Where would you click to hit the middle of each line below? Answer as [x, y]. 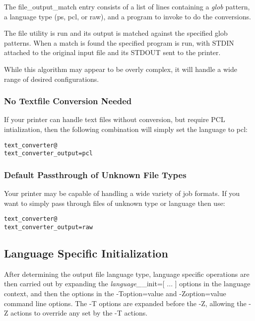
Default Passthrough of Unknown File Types [95, 174]
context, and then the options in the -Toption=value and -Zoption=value [115, 293]
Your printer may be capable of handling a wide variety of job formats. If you [122, 193]
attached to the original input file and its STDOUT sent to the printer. [112, 52]
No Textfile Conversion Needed [68, 101]
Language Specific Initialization [86, 253]
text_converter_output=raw [48, 227]
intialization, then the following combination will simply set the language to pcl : [126, 129]
